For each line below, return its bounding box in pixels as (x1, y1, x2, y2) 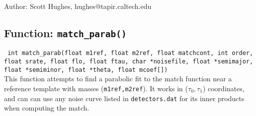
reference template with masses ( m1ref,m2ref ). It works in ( (4, 83, 188, 93)
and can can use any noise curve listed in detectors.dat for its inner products (4, 93, 245, 103)
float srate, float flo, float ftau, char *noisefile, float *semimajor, (4, 58, 254, 65)
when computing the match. (4, 103, 89, 113)
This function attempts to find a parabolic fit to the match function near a (4, 73, 232, 84)
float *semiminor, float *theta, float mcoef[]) (4, 66, 168, 73)
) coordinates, (202, 83, 245, 93)
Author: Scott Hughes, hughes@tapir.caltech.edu (4, 1, 152, 11)
